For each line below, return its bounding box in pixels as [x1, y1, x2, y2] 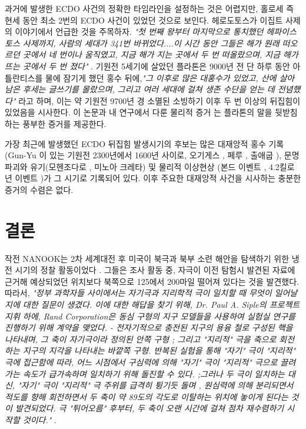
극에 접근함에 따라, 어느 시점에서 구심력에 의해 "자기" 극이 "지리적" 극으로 [5, 355, 278, 368]
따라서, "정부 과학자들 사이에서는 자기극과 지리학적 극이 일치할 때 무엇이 [5, 287, 272, 299]
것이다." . [22, 413, 56, 425]
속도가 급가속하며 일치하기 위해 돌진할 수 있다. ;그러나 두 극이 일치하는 [22, 367, 285, 380]
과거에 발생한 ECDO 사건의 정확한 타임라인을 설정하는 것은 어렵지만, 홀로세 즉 [5, 2, 294, 14]
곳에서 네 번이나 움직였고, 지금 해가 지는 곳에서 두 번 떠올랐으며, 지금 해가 [22, 48, 298, 61]
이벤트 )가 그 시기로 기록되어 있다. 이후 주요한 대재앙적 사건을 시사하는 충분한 [15, 172, 301, 184]
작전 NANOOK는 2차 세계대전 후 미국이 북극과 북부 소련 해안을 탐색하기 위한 [5, 252, 290, 264]
